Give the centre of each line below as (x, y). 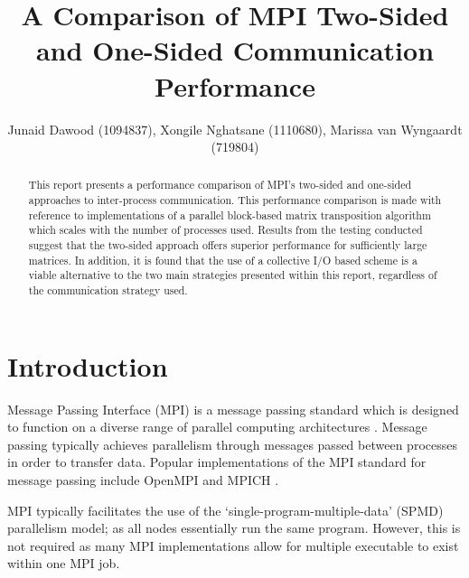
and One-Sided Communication (235, 50)
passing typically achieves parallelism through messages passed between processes (232, 444)
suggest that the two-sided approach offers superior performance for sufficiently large (228, 245)
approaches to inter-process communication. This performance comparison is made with (235, 200)
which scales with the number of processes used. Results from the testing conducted (225, 230)
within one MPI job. (64, 563)
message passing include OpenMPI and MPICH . (143, 480)
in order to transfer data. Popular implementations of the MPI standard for (217, 462)
